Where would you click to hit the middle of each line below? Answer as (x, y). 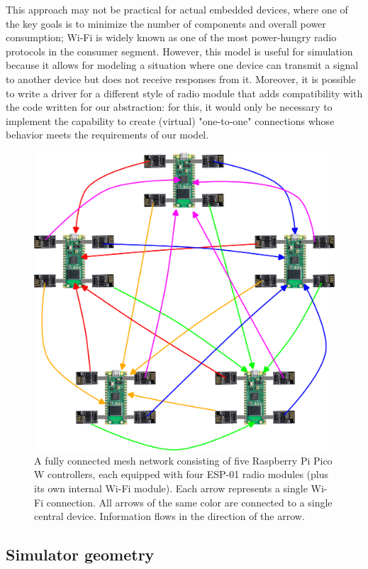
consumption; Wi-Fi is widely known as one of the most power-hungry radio (171, 37)
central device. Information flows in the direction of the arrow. (169, 516)
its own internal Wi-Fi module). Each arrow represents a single (171, 488)
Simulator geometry (80, 554)
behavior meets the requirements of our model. (107, 135)
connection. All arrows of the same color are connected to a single (189, 502)
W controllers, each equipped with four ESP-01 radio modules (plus (181, 474)
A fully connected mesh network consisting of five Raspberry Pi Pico (183, 460)
